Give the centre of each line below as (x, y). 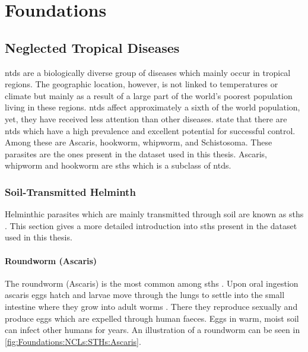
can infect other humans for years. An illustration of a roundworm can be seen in (153, 330)
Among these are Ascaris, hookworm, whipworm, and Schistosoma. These (139, 142)
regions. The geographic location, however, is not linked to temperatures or (142, 84)
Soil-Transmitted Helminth (70, 191)
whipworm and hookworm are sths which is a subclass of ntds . (118, 165)
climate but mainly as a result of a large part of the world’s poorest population (149, 95)
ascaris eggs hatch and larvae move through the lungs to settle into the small (145, 295)
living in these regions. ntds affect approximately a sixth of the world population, (153, 107)
